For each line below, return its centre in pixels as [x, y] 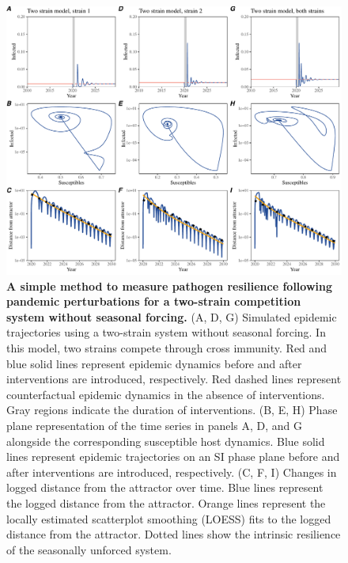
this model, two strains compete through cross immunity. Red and [167, 348]
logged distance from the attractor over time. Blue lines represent [165, 487]
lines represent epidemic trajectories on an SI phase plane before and [173, 456]
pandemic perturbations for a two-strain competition [154, 301]
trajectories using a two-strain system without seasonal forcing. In [166, 332]
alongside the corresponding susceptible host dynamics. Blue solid [166, 441]
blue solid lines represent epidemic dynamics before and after [154, 363]
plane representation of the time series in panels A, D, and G [155, 426]
